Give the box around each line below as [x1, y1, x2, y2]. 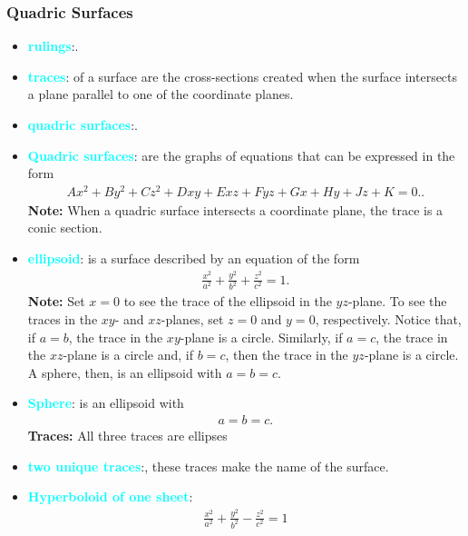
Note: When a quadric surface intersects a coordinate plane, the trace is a [27, 200, 444, 219]
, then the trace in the [225, 345, 348, 364]
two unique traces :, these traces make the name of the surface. [27, 456, 389, 475]
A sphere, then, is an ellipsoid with [27, 362, 222, 382]
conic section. [27, 218, 102, 237]
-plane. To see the [347, 292, 447, 311]
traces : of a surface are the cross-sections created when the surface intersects [27, 66, 458, 85]
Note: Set [27, 292, 85, 311]
